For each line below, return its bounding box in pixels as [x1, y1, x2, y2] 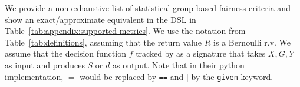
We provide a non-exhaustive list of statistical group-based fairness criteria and [5, 2, 291, 13]
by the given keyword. [191, 70, 273, 82]
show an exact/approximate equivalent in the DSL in [5, 13, 196, 25]
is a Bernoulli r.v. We [213, 36, 291, 48]
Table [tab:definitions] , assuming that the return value [5, 36, 202, 48]
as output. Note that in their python [112, 58, 245, 71]
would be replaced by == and [80, 70, 184, 82]
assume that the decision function [5, 47, 126, 60]
